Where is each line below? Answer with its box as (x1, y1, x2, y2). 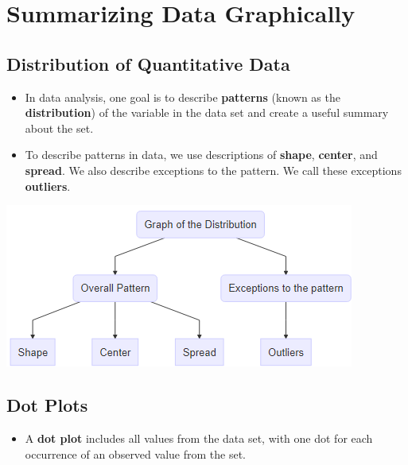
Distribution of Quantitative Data (6, 51, 290, 76)
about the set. (25, 119, 94, 136)
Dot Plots (6, 393, 88, 417)
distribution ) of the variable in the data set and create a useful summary (25, 104, 389, 121)
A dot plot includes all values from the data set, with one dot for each (25, 429, 373, 446)
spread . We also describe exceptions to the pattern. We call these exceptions (25, 161, 402, 178)
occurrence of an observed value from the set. (25, 445, 246, 462)
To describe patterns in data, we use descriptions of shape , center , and (25, 146, 378, 163)
